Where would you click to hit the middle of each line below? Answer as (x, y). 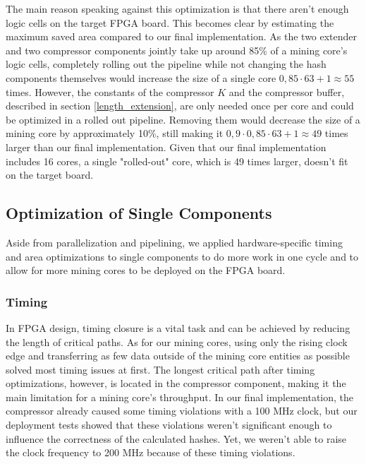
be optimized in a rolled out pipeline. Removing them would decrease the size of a (183, 119)
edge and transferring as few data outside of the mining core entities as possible (178, 356)
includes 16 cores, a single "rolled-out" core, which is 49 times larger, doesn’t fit (177, 161)
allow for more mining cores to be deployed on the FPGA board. (146, 270)
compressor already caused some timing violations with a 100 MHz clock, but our (182, 411)
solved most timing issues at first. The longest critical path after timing (160, 369)
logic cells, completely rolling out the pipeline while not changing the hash (166, 64)
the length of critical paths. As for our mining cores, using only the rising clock (177, 341)
